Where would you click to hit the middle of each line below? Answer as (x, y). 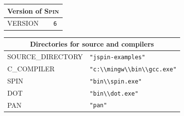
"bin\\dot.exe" (114, 93)
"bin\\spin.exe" (116, 81)
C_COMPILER (31, 68)
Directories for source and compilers (92, 44)
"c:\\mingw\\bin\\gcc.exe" (133, 69)
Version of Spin (33, 10)
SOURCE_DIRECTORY (45, 56)
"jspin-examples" (117, 57)
